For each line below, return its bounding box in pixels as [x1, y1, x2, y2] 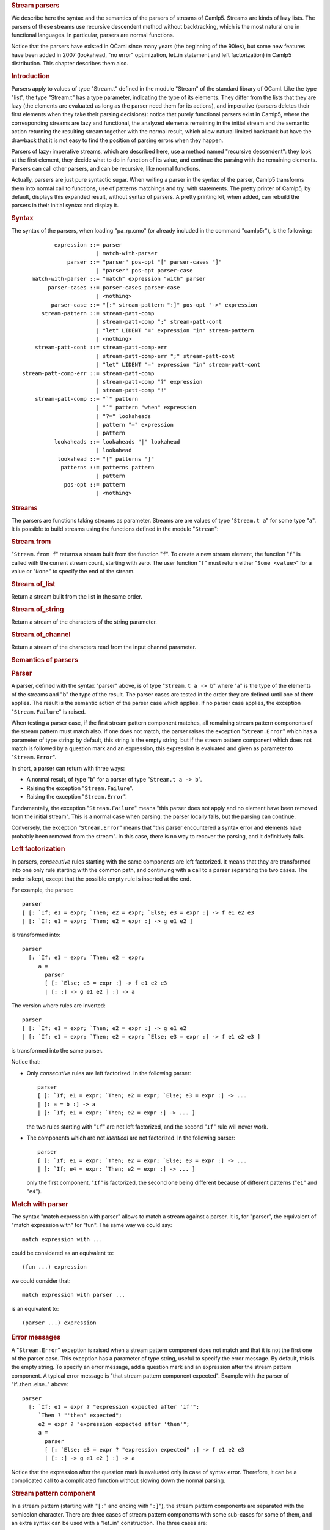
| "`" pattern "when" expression [95, 404, 197, 411]
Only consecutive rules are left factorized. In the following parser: [26, 1069, 192, 1077]
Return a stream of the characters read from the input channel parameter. [11, 643, 197, 651]
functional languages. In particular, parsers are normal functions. [11, 31, 175, 39]
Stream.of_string [11, 605, 64, 613]
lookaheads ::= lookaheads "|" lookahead [54, 438, 180, 445]
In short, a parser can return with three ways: [11, 764, 125, 772]
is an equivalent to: [11, 1305, 59, 1312]
